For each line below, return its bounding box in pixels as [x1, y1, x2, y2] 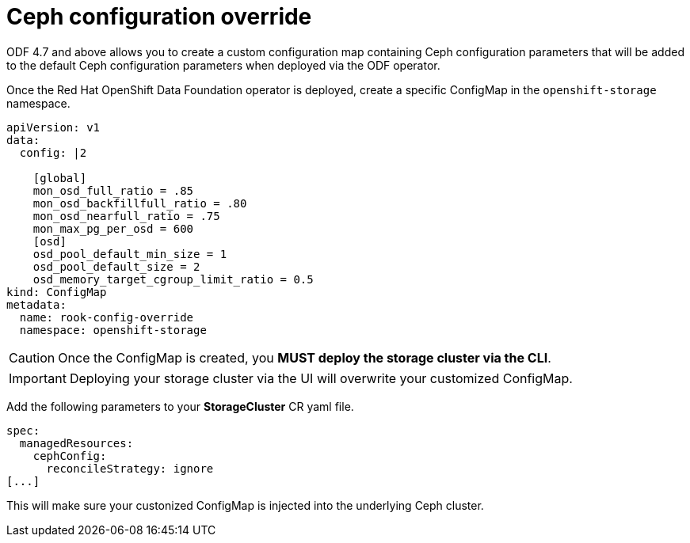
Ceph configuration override [6, 3, 312, 30]
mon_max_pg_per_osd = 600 [32, 222, 194, 235]
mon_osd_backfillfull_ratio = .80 [32, 196, 247, 210]
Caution [9, 349, 55, 366]
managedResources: [19, 436, 134, 450]
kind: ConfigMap [6, 285, 107, 298]
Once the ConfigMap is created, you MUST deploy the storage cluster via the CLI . [58, 349, 551, 366]
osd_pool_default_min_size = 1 [32, 247, 227, 260]
